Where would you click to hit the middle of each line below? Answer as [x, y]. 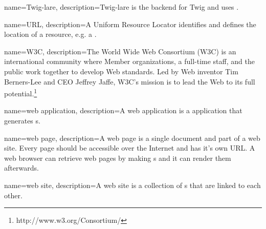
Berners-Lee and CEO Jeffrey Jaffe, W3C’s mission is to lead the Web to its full [130, 81]
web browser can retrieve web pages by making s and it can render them [118, 158]
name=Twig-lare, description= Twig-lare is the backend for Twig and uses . [121, 7]
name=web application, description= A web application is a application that [123, 110]
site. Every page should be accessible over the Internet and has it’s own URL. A [130, 148]
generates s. [22, 120]
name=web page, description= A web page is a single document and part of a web [132, 138]
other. [13, 195]
